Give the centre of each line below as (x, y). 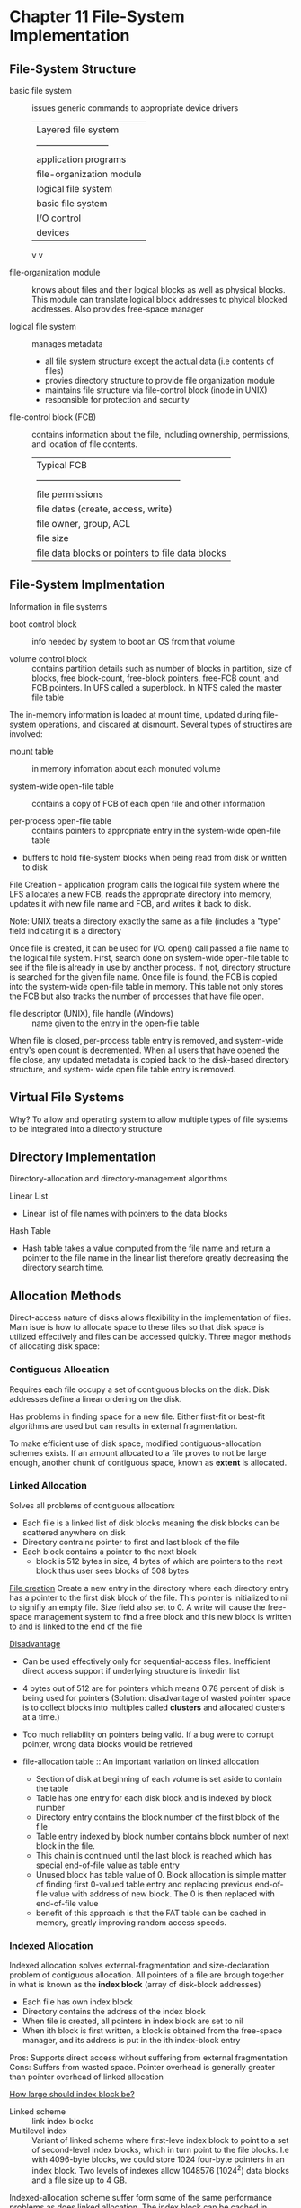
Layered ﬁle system (78, 130)
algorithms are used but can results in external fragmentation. (124, 1425)
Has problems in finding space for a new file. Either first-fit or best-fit (137, 1416)
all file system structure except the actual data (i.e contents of (159, 361)
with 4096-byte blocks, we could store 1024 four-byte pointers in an (158, 2159)
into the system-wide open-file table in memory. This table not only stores (146, 986)
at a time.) (41, 1716)
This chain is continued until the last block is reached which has (154, 1855)
